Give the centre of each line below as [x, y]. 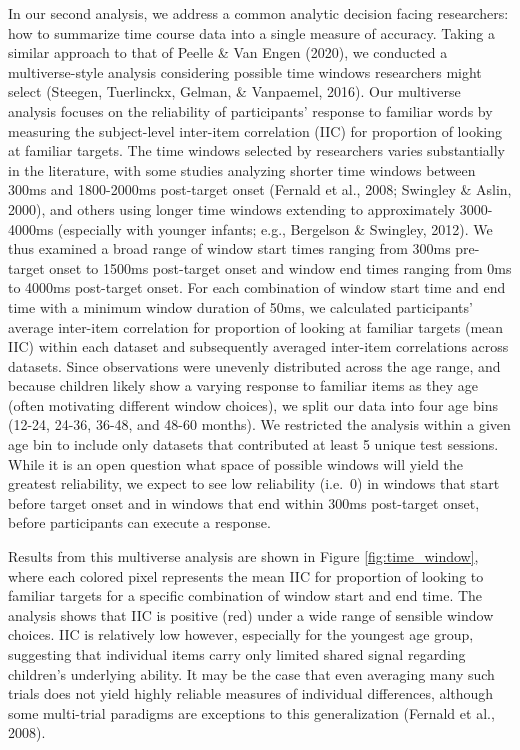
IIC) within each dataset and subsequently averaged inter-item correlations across [258, 346]
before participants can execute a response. [139, 522]
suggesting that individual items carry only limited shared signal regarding [237, 654]
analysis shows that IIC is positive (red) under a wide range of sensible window [251, 614]
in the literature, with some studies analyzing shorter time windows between [242, 169]
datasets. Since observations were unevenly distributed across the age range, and [254, 365]
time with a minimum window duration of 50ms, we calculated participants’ [240, 306]
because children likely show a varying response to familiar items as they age [243, 385]
